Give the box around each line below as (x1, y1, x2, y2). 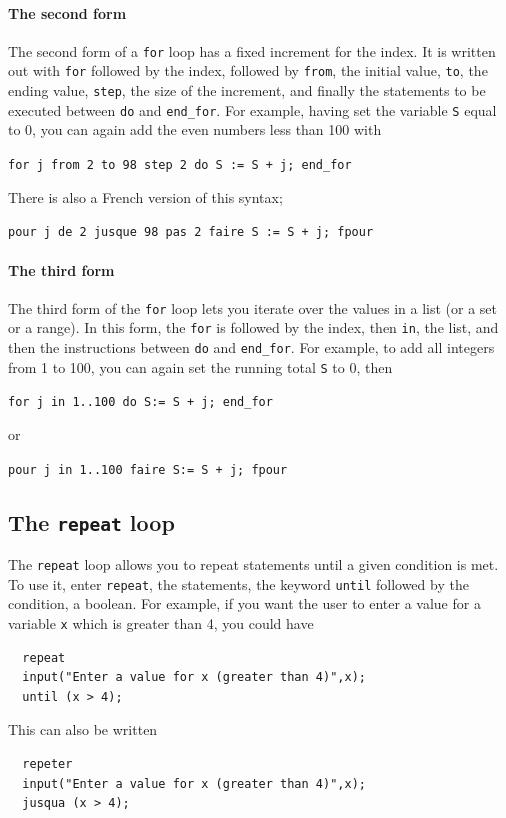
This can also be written (8, 719, 158, 740)
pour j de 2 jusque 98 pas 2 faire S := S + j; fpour (8, 225, 374, 240)
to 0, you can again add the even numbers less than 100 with (8, 119, 382, 140)
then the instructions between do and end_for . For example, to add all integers (8, 337, 495, 358)
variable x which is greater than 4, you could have (8, 612, 314, 633)
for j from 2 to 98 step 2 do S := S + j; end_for (8, 158, 352, 173)
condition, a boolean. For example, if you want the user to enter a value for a (8, 593, 481, 614)
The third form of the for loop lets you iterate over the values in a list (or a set (8, 297, 498, 318)
